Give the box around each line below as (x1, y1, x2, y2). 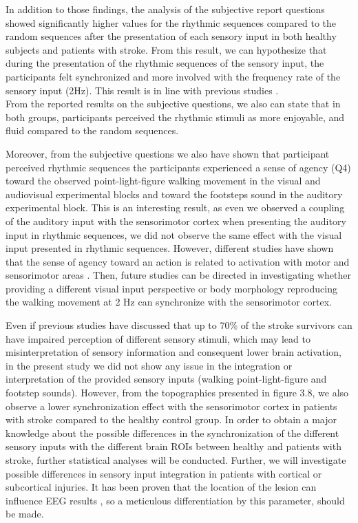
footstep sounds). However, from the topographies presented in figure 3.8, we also (6, 385, 349, 400)
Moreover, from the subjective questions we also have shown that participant (6, 146, 330, 160)
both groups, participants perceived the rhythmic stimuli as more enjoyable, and (6, 109, 345, 124)
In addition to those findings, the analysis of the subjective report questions (6, 2, 325, 16)
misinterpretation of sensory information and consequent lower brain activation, (6, 345, 341, 359)
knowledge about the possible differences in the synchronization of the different (6, 425, 339, 440)
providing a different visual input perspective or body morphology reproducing (6, 281, 337, 295)
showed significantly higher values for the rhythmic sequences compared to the (6, 15, 337, 30)
